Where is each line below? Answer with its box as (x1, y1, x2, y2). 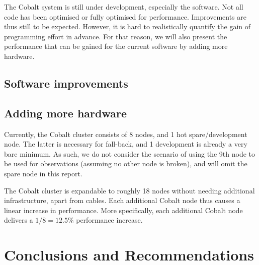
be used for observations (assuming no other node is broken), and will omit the (4, 158, 247, 169)
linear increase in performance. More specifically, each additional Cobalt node (4, 205, 243, 215)
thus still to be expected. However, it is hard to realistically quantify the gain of (4, 21, 251, 32)
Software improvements (4, 75, 128, 91)
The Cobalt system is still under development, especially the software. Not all (4, 2, 243, 12)
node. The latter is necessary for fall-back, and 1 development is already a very (4, 139, 247, 149)
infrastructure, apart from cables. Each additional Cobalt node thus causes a (4, 195, 240, 206)
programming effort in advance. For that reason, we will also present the (4, 31, 227, 41)
